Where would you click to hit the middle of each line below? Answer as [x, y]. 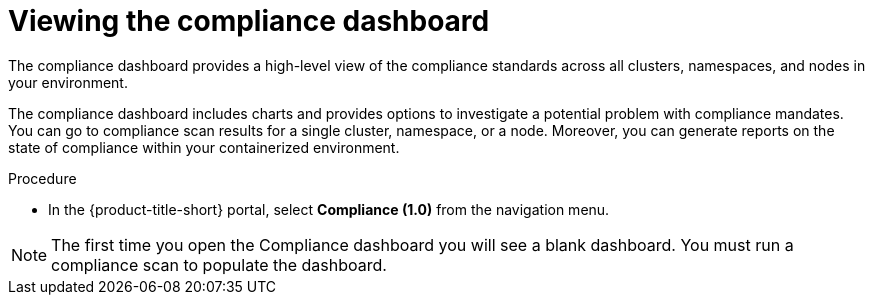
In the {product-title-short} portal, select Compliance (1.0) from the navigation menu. [329, 209]
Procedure [42, 178]
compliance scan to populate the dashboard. [219, 264]
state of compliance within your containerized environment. [204, 147]
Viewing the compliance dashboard [249, 21]
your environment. [68, 82]
